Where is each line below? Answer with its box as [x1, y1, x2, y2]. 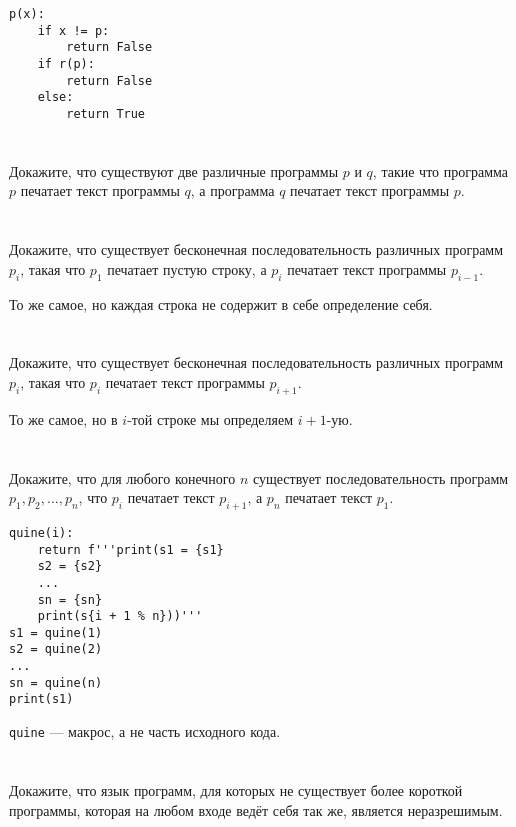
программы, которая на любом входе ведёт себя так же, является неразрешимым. [9, 799, 503, 820]
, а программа [190, 180, 275, 201]
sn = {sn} [37, 592, 103, 607]
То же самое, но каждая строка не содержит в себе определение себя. [9, 293, 433, 314]
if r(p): [37, 56, 95, 71]
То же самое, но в [9, 408, 118, 429]
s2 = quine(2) [9, 642, 103, 657]
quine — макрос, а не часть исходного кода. [9, 721, 281, 742]
